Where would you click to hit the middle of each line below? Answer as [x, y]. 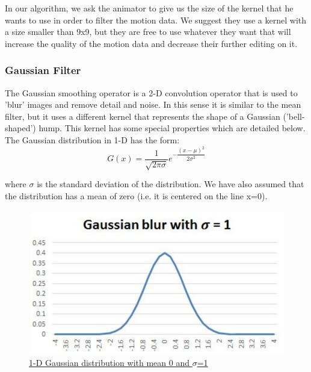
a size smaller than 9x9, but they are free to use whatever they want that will [148, 32]
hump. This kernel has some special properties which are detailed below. [172, 128]
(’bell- [294, 116]
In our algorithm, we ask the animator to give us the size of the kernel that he [149, 8]
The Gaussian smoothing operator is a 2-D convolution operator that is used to [151, 92]
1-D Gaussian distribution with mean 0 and [109, 363]
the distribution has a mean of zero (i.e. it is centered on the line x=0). [136, 195]
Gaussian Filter [43, 70]
